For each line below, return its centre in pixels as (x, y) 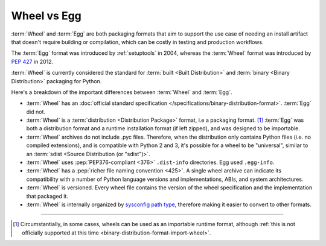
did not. (36, 112)
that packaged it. (47, 196)
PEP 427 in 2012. (32, 61)
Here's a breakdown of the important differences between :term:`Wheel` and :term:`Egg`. (122, 92)
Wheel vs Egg (46, 16)
